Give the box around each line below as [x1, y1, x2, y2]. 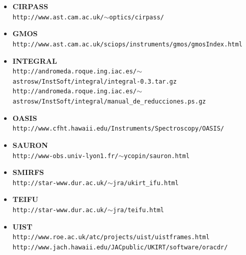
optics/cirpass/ [109, 13, 164, 21]
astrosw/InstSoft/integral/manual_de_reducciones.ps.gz [12, 98, 206, 106]
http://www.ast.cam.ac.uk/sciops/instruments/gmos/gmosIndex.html [12, 40, 242, 48]
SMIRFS [12, 167, 44, 177]
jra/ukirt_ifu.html [113, 179, 179, 187]
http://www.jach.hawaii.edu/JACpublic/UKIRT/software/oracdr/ [12, 243, 228, 251]
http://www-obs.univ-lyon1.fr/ [12, 152, 119, 160]
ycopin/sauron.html [124, 152, 190, 160]
